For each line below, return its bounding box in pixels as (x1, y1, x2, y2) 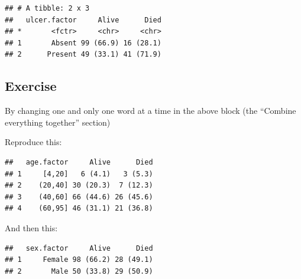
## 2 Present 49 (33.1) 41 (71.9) (5, 50, 161, 59)
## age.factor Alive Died (5, 157, 153, 166)
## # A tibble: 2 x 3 (5, 4, 90, 12)
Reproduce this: (5, 136, 62, 148)
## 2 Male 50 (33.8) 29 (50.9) (5, 267, 153, 275)
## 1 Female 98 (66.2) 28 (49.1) (5, 255, 153, 264)
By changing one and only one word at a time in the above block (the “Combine (5, 104, 296, 117)
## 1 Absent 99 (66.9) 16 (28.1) (5, 38, 161, 47)
